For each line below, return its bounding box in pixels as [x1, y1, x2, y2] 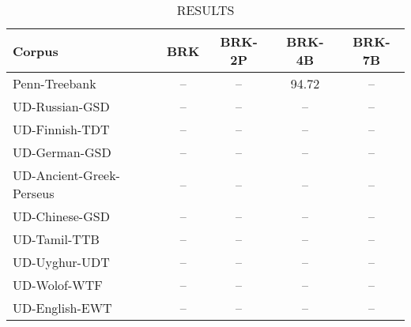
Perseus [13, 184, 55, 202]
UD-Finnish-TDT [13, 120, 110, 138]
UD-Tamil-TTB [13, 230, 100, 248]
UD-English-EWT [13, 299, 112, 317]
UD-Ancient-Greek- [13, 166, 120, 184]
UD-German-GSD [13, 143, 111, 161]
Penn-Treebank [13, 74, 96, 92]
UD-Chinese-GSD [13, 207, 110, 225]
